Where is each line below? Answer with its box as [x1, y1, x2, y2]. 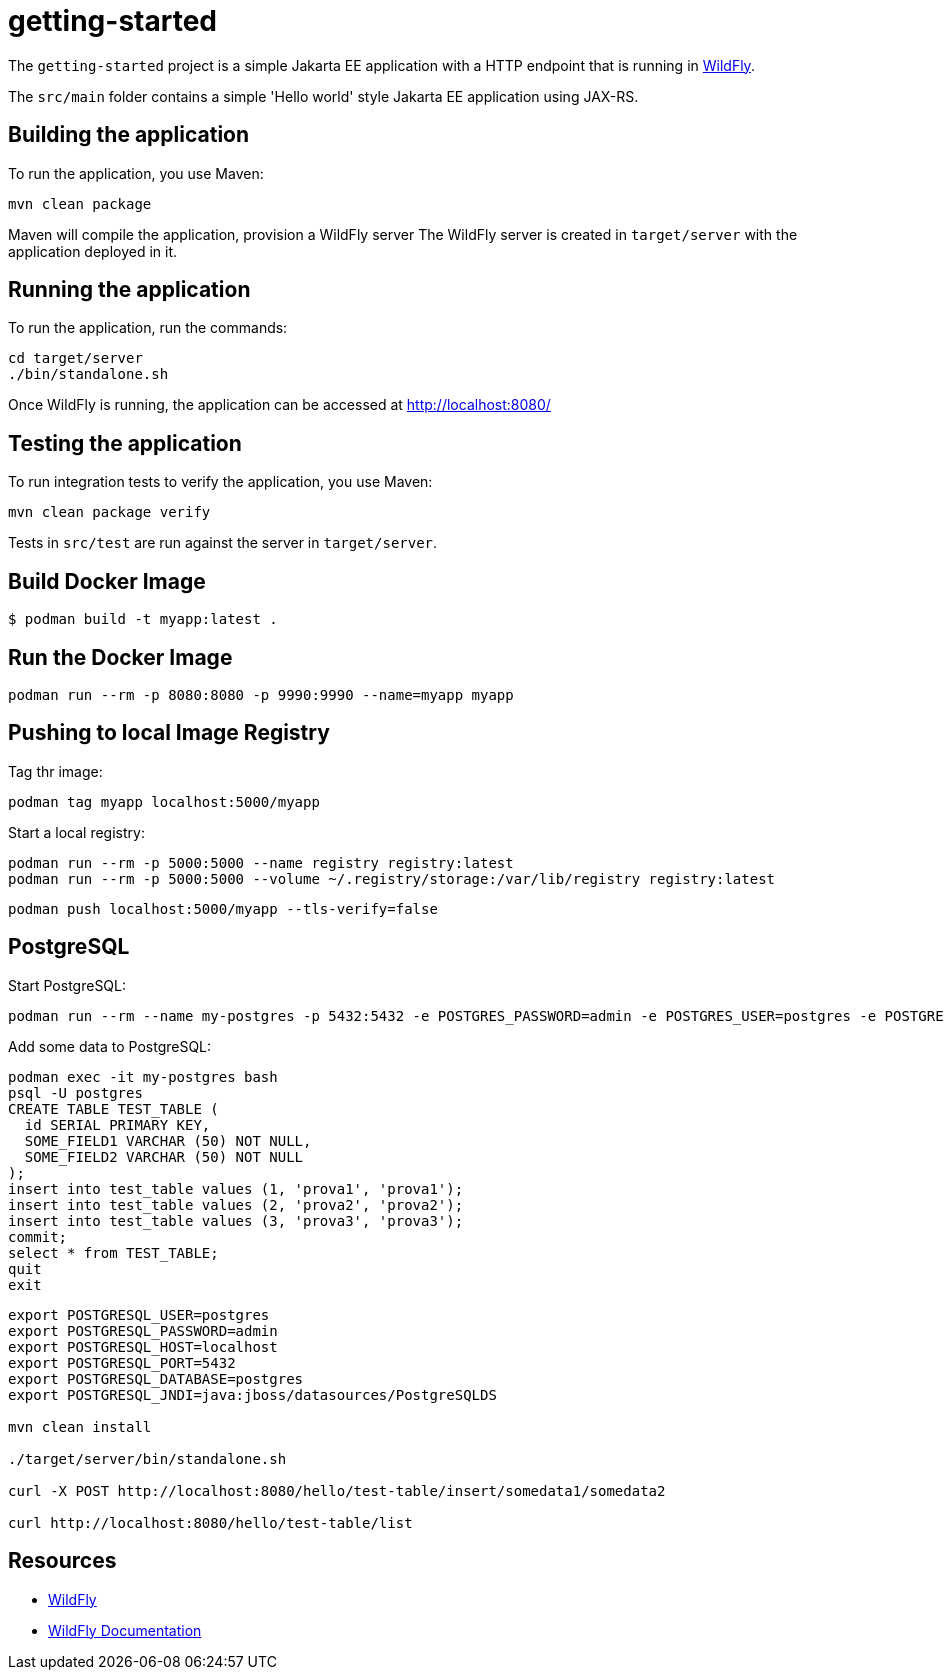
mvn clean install [8, 1418, 152, 1435]
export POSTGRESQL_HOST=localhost [8, 1338, 278, 1355]
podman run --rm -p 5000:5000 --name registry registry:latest [8, 854, 514, 871]
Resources [8, 1548, 117, 1574]
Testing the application [8, 430, 242, 456]
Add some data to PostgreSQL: [8, 1037, 212, 1055]
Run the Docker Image [8, 644, 233, 670]
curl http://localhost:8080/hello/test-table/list [8, 1514, 413, 1531]
